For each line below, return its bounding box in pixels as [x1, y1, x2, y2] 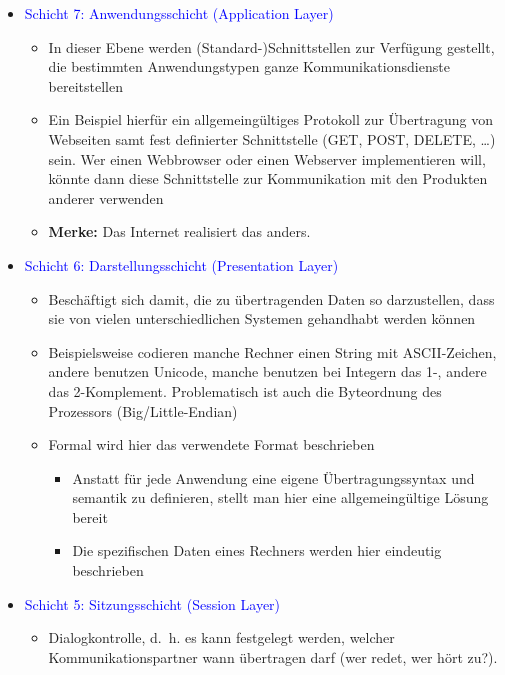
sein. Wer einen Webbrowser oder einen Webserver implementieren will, [48, 148, 486, 169]
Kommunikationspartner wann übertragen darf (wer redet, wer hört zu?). [48, 646, 498, 667]
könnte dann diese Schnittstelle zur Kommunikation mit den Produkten [48, 168, 488, 189]
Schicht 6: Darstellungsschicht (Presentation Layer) [24, 254, 339, 275]
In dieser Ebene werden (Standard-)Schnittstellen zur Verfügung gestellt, [48, 36, 495, 57]
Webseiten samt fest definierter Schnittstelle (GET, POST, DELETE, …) [48, 128, 496, 149]
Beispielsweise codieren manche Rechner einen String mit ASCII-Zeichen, [48, 341, 497, 362]
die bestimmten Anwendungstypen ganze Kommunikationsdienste [48, 56, 450, 77]
